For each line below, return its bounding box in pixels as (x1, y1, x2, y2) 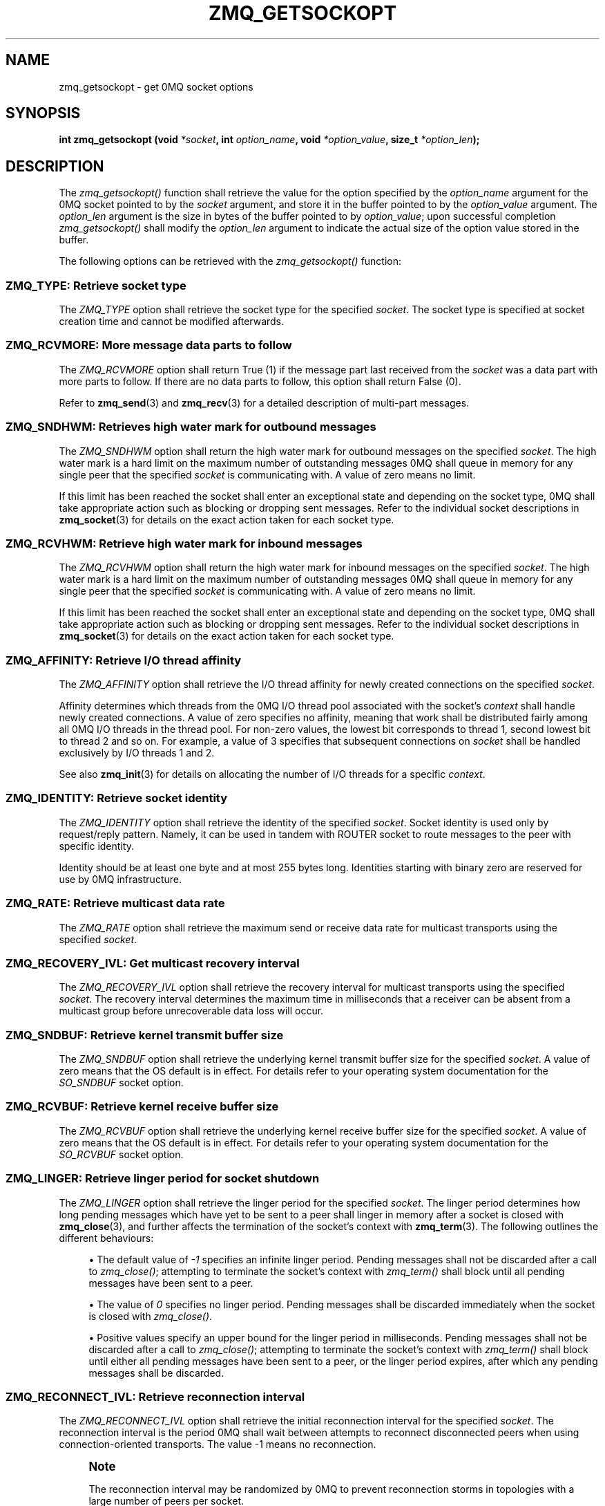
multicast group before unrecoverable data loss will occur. (59, 1005, 324, 1017)
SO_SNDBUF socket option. (59, 1077, 184, 1089)
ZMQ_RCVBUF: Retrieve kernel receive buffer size (6, 1099, 279, 1114)
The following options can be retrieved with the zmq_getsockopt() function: (59, 255, 402, 268)
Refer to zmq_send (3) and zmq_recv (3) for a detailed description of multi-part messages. (59, 396, 470, 409)
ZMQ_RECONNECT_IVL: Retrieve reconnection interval (6, 1389, 305, 1404)
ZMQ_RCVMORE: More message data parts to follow (6, 338, 292, 353)
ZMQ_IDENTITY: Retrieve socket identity (6, 791, 228, 806)
